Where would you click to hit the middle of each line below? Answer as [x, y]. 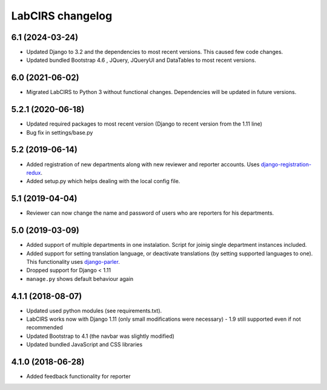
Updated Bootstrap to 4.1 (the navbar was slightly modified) [101, 336]
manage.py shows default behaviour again [80, 278]
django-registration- [286, 164]
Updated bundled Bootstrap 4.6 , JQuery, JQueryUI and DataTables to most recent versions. [141, 60]
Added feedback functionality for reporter [78, 377]
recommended [45, 328]
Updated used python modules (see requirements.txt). [94, 311]
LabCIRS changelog [62, 16]
